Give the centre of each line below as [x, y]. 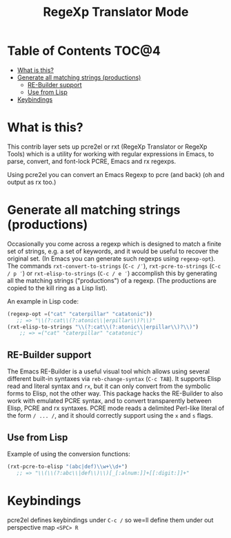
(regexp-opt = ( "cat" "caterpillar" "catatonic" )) [80, 314]
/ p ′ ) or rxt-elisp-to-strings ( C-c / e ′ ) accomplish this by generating [112, 273]
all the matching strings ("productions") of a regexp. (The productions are [112, 280]
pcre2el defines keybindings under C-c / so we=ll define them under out [110, 520]
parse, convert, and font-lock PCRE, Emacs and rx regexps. [92, 161]
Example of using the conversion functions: [69, 454]
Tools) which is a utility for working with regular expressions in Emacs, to [111, 154]
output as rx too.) [32, 182]
